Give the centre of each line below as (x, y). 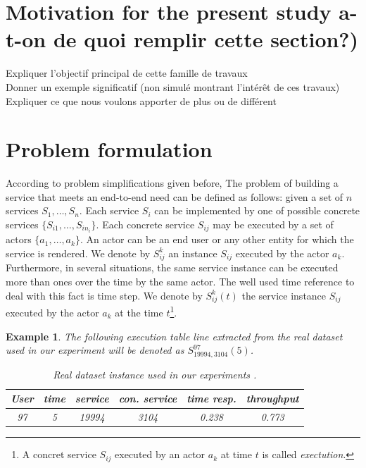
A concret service (59, 454)
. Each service (109, 210)
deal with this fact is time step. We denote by (104, 295)
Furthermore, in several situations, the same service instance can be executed (172, 267)
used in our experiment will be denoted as (95, 350)
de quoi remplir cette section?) (206, 39)
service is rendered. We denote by (78, 253)
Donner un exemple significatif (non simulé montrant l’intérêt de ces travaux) (173, 86)
